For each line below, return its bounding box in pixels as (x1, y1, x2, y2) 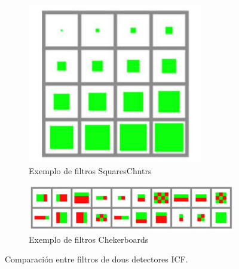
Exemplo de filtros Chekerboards (29, 233, 149, 245)
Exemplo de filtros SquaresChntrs (29, 164, 152, 177)
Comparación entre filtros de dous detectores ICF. (5, 253, 188, 265)
